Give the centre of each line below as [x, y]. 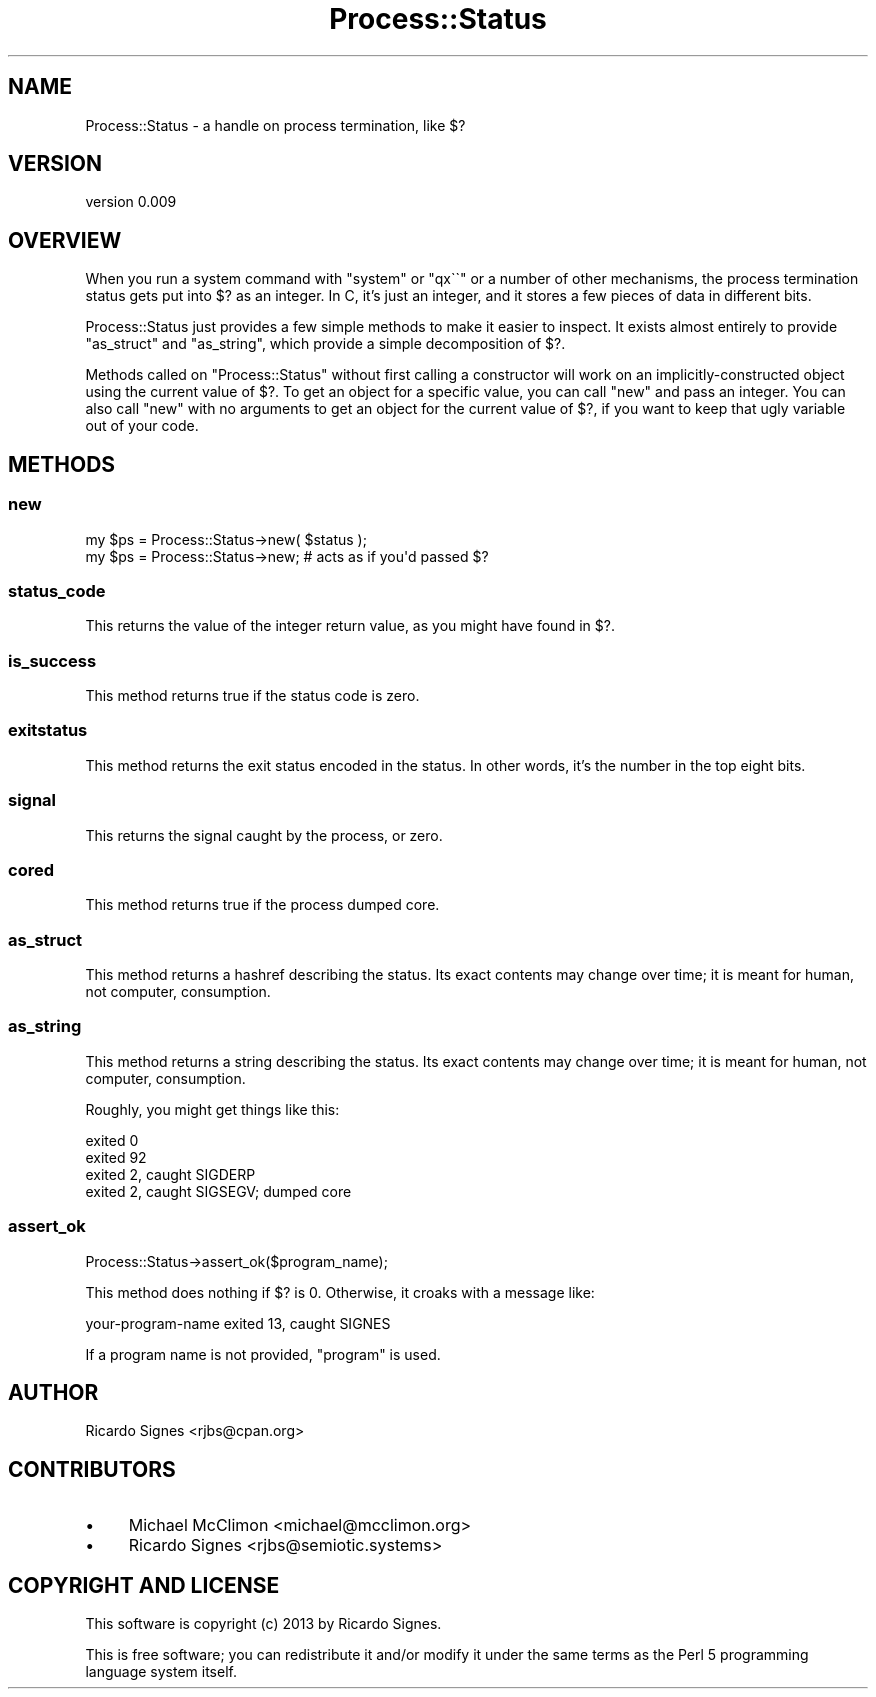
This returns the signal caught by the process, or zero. [264, 835]
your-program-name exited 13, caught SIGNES [238, 1323]
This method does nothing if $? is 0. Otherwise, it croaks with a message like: [340, 1292]
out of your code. [142, 426]
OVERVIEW [65, 240]
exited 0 [112, 1140]
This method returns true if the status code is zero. [252, 695]
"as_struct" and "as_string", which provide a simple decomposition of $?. [325, 344]
